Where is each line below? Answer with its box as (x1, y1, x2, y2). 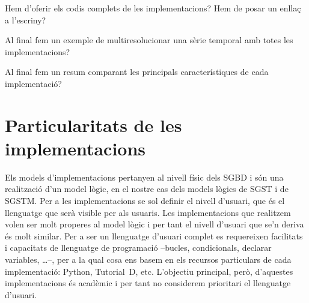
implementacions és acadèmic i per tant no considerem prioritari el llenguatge (5, 277, 291, 289)
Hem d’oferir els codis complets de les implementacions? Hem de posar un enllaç (5, 2, 301, 14)
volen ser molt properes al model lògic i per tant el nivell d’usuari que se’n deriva (5, 218, 304, 230)
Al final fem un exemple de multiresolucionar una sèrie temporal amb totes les (5, 34, 293, 46)
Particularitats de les (5, 112, 182, 137)
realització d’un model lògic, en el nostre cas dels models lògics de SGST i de (5, 182, 289, 195)
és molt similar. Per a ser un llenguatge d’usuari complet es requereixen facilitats (5, 229, 303, 242)
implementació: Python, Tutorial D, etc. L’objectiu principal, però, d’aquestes (5, 265, 293, 277)
